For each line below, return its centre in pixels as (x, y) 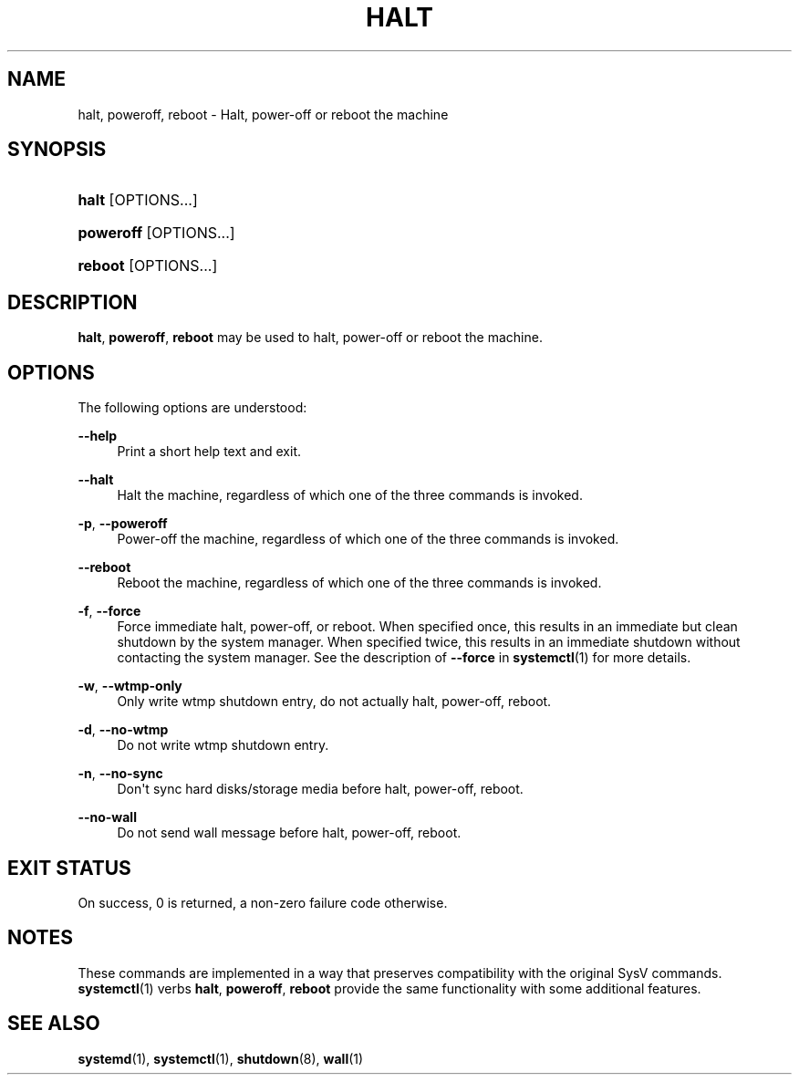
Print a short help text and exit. (209, 452)
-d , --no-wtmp (123, 730)
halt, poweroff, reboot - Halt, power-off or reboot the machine (263, 114)
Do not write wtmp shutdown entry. (223, 745)
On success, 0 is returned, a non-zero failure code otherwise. (263, 902)
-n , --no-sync (120, 774)
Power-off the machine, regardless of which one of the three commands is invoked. (368, 539)
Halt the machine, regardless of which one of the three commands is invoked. (350, 495)
